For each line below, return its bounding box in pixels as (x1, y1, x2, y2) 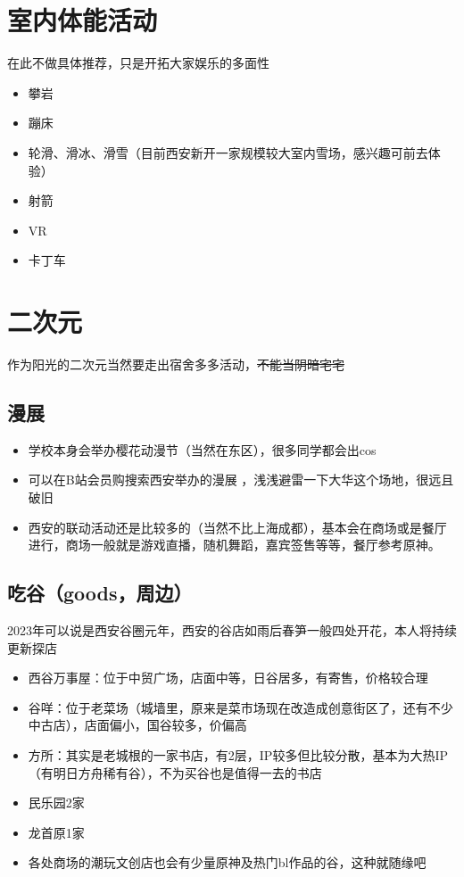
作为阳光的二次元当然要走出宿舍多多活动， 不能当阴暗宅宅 (7, 355, 344, 373)
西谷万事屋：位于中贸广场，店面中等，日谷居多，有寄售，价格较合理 (28, 668, 428, 687)
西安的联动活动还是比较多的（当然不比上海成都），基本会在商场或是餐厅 (28, 517, 447, 536)
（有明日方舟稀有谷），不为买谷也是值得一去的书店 (28, 763, 322, 782)
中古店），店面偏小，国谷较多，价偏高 (28, 716, 247, 734)
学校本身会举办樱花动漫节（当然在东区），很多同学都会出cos (28, 440, 377, 459)
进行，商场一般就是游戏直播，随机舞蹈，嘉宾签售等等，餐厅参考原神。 (28, 535, 441, 554)
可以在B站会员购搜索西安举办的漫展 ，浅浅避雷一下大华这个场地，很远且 (28, 470, 454, 489)
